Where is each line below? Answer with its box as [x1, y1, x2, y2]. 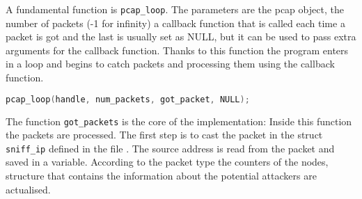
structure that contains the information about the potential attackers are [6, 168, 317, 182]
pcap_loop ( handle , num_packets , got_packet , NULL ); [6, 94, 250, 104]
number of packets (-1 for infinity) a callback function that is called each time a [6, 15, 345, 30]
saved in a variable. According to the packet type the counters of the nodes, [6, 154, 329, 169]
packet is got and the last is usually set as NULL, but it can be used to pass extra [6, 29, 356, 44]
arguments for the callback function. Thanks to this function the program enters [6, 42, 349, 57]
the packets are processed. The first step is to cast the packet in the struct [6, 127, 323, 142]
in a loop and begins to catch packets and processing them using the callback [6, 56, 335, 71]
